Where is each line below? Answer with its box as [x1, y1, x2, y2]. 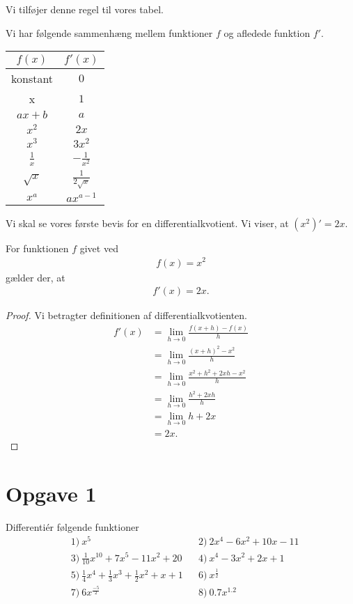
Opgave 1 [6, 479, 97, 507]
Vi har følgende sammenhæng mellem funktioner [6, 25, 213, 40]
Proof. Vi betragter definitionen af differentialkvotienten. [6, 308, 247, 323]
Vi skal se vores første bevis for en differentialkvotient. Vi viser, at [6, 215, 289, 230]
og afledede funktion [223, 25, 311, 40]
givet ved [79, 240, 118, 255]
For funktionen [6, 240, 69, 255]
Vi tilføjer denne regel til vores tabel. [6, 2, 164, 16]
